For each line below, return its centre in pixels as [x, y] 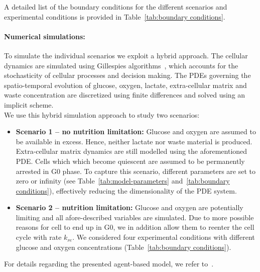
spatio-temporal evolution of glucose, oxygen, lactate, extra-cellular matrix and [125, 85]
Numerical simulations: [45, 36]
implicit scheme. [29, 104]
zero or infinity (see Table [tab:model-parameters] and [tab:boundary [123, 181]
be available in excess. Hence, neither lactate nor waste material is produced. [134, 141]
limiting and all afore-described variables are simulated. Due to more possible [135, 217]
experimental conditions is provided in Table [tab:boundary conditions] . [115, 16]
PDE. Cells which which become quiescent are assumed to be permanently [130, 161]
